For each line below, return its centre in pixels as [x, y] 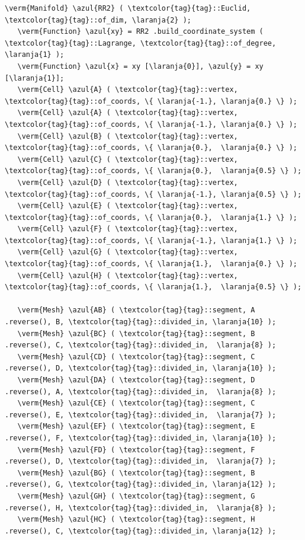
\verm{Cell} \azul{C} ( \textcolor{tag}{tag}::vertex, [128, 159]
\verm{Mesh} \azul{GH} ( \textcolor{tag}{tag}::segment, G [136, 496]
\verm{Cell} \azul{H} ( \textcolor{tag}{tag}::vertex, [128, 275]
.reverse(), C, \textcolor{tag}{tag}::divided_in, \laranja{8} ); [141, 345]
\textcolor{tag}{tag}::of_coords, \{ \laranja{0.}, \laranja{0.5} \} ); [153, 171]
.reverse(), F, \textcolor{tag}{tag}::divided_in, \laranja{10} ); [141, 438]
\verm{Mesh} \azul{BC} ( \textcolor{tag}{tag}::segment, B [136, 333]
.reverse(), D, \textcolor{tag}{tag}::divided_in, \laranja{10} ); [141, 368]
